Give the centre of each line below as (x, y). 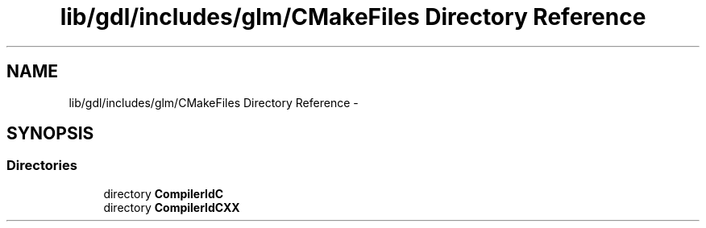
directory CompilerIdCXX (172, 207)
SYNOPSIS (50, 134)
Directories (42, 166)
